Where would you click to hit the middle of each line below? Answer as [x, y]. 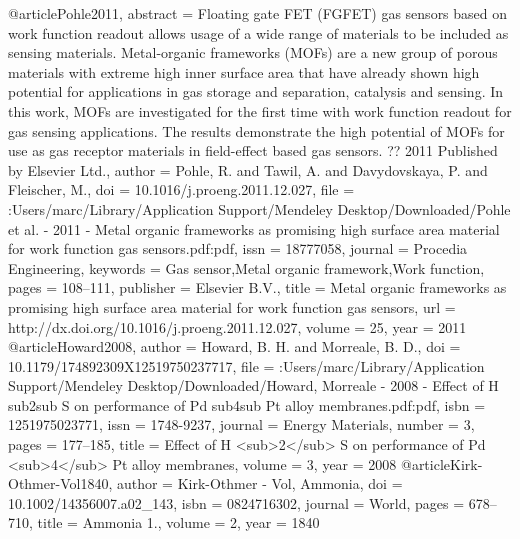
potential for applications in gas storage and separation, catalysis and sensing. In [256, 91]
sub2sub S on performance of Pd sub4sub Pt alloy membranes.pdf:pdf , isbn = [247, 404]
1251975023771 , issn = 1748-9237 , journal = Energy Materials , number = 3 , [241, 424]
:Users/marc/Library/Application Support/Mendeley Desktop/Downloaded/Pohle [259, 208]
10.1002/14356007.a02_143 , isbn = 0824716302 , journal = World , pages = [236, 502]
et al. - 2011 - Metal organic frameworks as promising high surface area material [254, 228]
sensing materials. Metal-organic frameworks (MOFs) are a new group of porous [253, 52]
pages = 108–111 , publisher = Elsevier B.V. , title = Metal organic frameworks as [257, 287]
